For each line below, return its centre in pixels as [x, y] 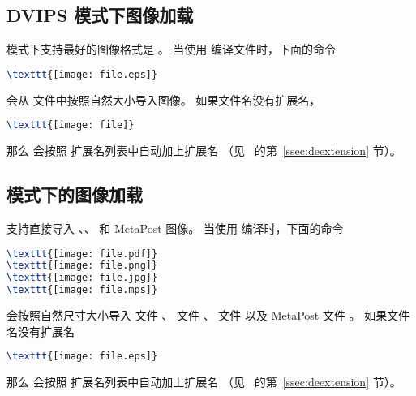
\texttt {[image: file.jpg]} [82, 278]
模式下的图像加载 [75, 194]
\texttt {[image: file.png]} [82, 266]
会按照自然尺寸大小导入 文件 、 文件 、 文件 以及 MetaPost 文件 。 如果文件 [208, 315]
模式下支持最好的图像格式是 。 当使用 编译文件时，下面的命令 [171, 49]
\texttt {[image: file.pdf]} [82, 254]
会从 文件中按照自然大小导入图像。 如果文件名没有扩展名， [164, 99]
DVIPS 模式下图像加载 [100, 15]
